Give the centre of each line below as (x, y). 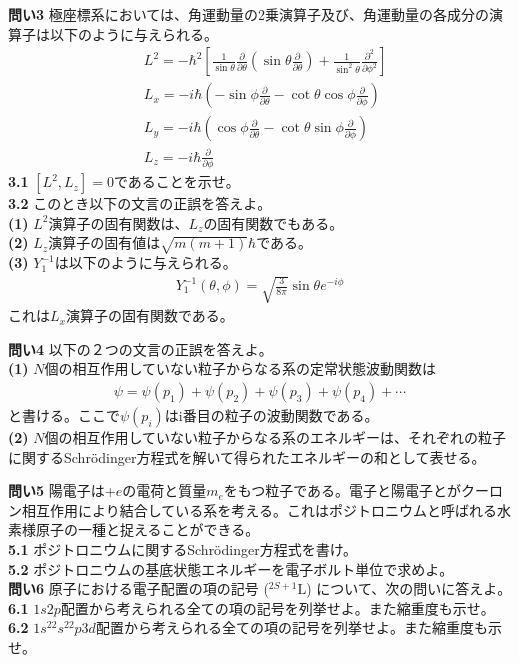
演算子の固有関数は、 (118, 222)
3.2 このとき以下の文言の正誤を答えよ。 (140, 203)
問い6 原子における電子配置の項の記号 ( (138, 588)
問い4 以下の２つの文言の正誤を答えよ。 (140, 348)
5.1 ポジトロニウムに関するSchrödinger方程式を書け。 (182, 549)
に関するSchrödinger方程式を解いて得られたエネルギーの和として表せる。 (247, 456)
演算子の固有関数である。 (149, 315)
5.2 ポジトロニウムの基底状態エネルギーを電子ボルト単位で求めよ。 (231, 568)
